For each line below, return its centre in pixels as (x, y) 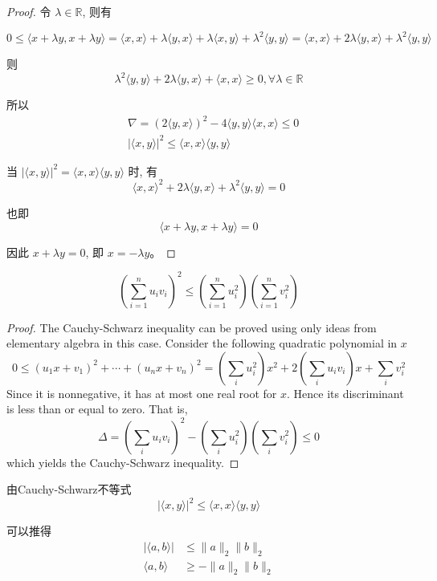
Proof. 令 (29, 11)
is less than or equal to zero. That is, (97, 409)
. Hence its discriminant (345, 393)
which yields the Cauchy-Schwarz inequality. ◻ (123, 462)
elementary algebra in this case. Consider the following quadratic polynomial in (202, 343)
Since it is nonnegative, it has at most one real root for (142, 393)
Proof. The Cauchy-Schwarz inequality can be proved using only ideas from (192, 327)
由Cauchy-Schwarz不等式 (69, 489)
